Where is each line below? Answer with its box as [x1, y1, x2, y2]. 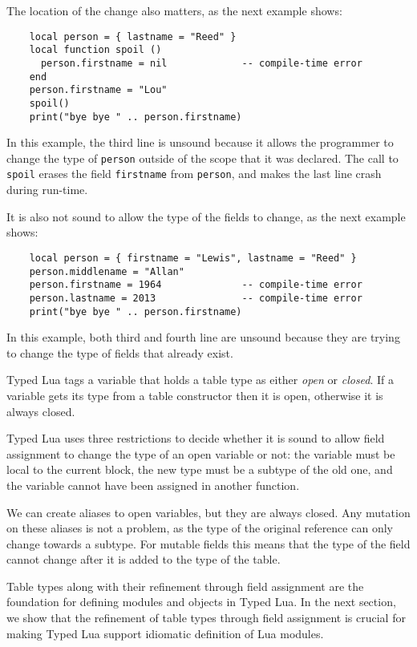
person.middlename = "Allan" [29, 265, 184, 277]
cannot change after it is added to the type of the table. [6, 551, 281, 568]
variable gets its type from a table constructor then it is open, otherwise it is [6, 386, 383, 403]
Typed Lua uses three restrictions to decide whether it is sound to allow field [6, 430, 385, 447]
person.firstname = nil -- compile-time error [40, 57, 362, 69]
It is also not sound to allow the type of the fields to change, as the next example [6, 208, 406, 224]
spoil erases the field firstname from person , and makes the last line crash [6, 165, 382, 182]
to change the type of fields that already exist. [6, 344, 233, 361]
